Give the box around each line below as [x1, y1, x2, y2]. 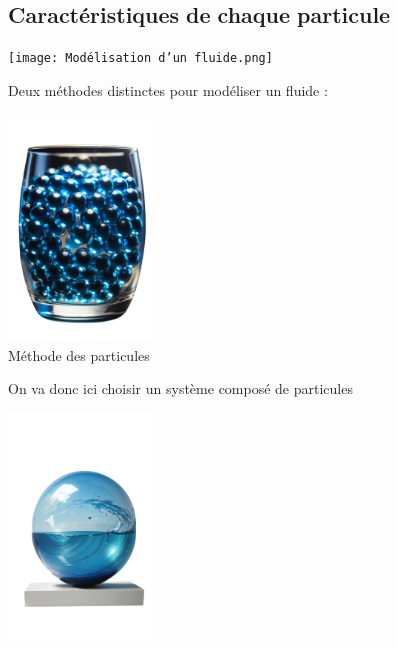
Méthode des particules [8, 344, 150, 365]
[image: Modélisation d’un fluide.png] [8, 51, 273, 66]
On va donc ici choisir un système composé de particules [8, 378, 353, 399]
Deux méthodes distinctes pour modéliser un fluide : [8, 79, 328, 100]
